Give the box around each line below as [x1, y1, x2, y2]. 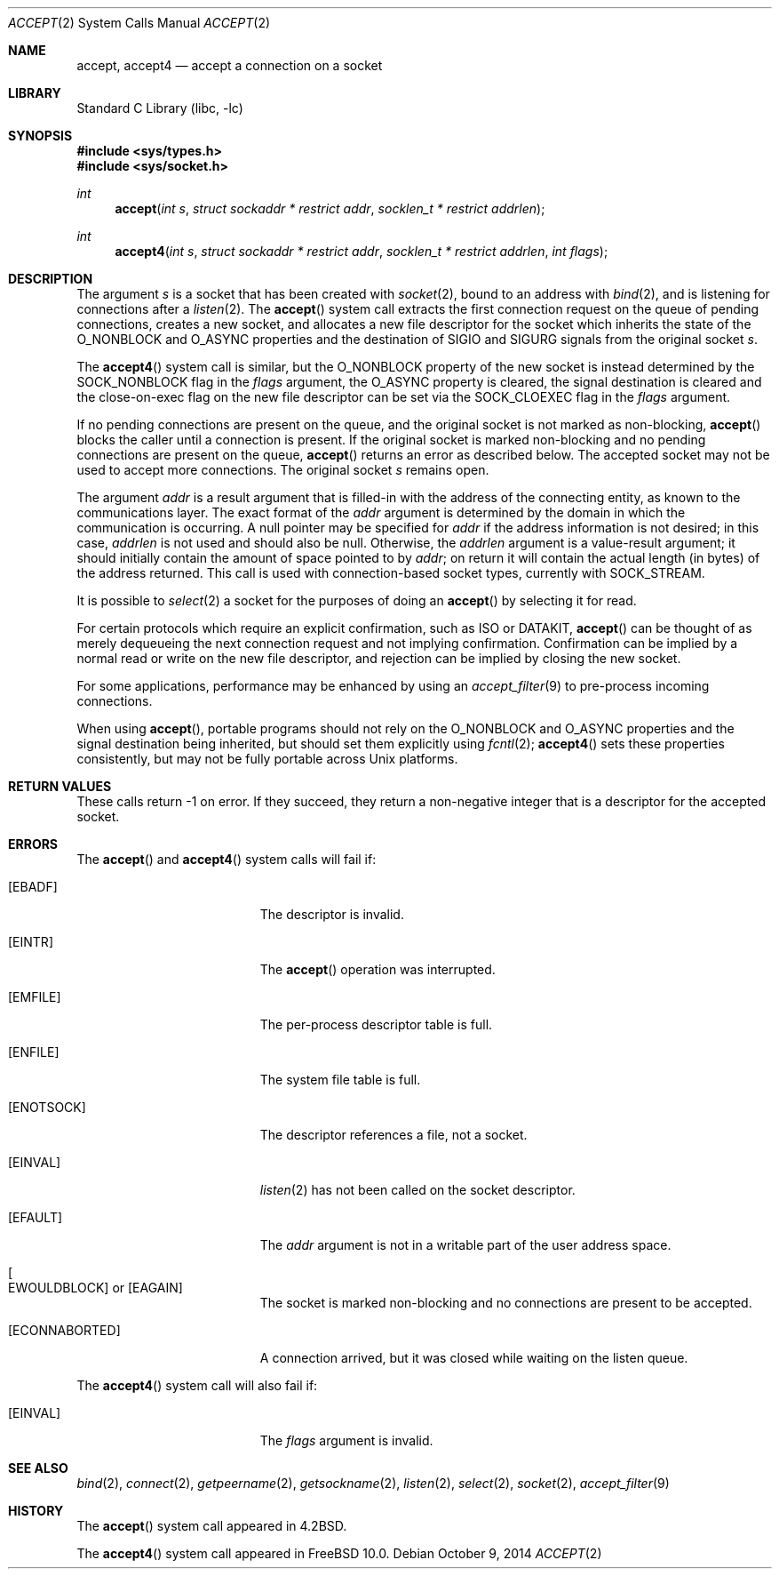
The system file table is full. [259, 1072, 421, 1087]
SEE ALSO [8, 1460, 68, 1476]
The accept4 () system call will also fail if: [76, 1378, 318, 1393]
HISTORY [8, 1503, 64, 1518]
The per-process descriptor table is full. [259, 1017, 493, 1032]
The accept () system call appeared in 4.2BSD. [76, 1518, 347, 1533]
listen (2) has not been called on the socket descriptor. [259, 1182, 576, 1197]
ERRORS [8, 836, 59, 852]
